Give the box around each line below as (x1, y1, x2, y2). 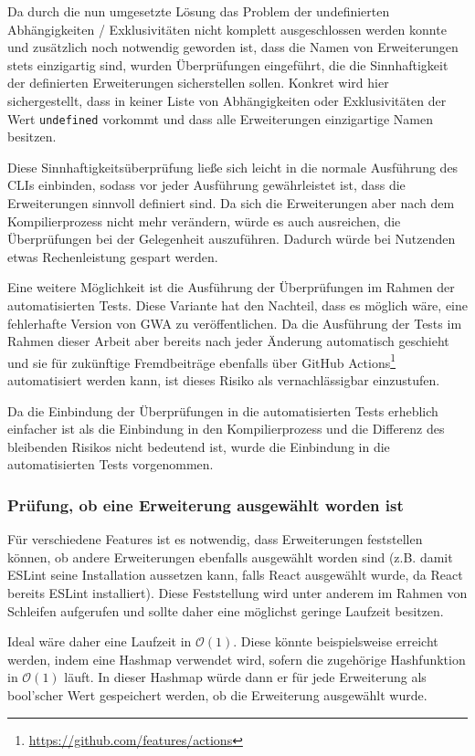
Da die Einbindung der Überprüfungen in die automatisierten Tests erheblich (7, 401, 438, 420)
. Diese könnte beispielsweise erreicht (233, 632, 438, 651)
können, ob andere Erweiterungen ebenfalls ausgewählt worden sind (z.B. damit (7, 547, 453, 566)
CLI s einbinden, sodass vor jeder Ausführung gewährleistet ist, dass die (7, 175, 406, 194)
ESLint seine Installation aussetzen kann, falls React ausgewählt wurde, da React (7, 565, 463, 584)
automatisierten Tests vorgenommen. (7, 455, 214, 474)
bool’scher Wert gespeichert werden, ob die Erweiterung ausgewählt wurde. (7, 685, 427, 704)
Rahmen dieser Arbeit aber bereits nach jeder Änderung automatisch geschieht (7, 331, 449, 351)
